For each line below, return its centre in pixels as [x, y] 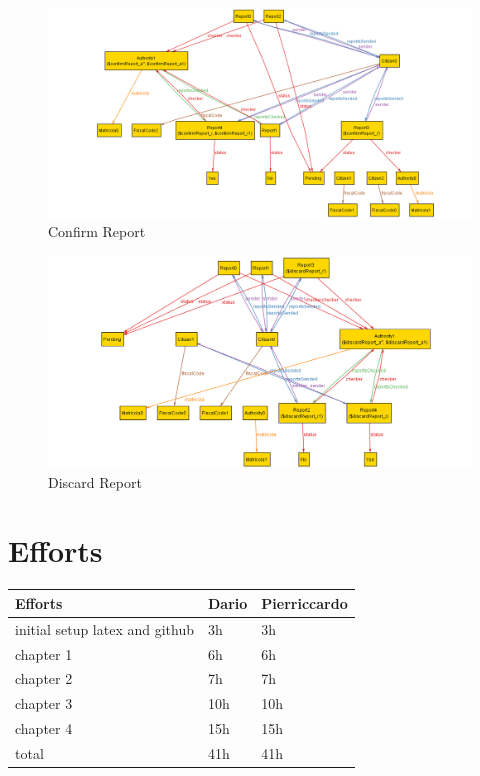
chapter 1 [44, 653]
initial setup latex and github [105, 628]
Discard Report [95, 481]
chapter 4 [44, 728]
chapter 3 [44, 703]
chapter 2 [44, 678]
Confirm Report [97, 231]
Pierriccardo [304, 602]
